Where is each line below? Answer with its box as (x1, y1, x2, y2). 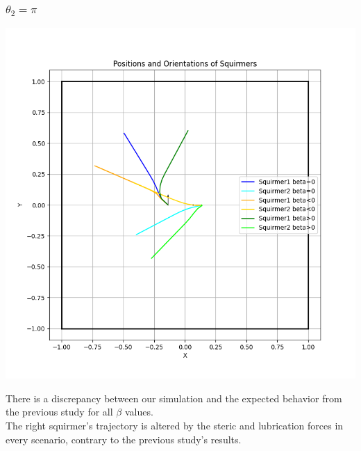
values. (124, 404, 153, 419)
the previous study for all (6, 404, 113, 419)
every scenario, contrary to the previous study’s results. (6, 432, 242, 446)
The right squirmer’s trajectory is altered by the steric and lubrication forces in (6, 418, 344, 432)
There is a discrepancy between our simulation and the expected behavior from (6, 390, 342, 405)
